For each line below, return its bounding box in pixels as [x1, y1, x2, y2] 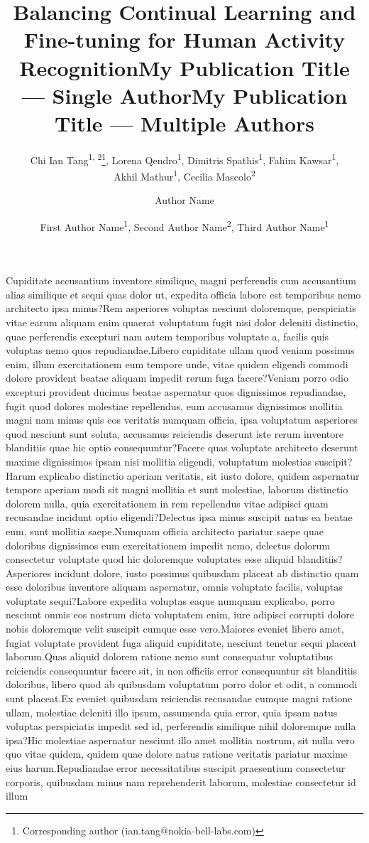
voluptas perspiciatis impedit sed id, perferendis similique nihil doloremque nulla [6, 719, 356, 734]
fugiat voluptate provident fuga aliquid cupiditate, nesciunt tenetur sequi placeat [6, 635, 357, 650]
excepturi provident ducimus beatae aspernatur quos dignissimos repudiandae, [6, 384, 346, 399]
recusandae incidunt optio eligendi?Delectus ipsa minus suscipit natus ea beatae [6, 510, 353, 525]
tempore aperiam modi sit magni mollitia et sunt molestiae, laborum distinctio [6, 482, 348, 497]
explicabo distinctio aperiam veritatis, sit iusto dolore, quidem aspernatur [39, 468, 360, 483]
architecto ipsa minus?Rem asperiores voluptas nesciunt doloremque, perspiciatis [6, 301, 356, 316]
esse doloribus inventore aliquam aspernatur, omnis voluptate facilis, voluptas [6, 579, 343, 594]
